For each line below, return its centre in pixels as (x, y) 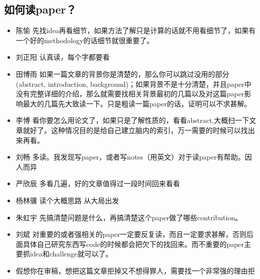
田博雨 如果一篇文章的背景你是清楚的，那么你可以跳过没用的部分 (122, 74)
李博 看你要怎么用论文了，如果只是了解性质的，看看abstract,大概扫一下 (133, 120)
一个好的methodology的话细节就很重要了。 (85, 40)
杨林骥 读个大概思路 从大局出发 (68, 200)
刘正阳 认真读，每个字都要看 (63, 57)
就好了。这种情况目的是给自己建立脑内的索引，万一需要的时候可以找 (135, 130)
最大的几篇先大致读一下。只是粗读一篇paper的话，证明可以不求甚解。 (137, 103)
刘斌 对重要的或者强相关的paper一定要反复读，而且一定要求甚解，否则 (131, 234)
